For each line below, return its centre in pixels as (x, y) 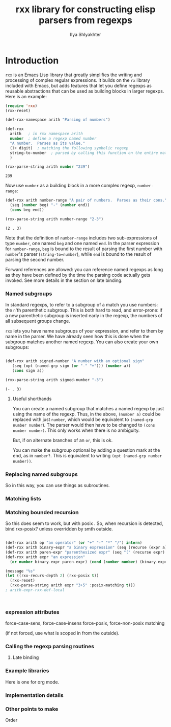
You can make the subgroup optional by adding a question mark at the (86, 450)
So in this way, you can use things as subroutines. (58, 485)
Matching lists (23, 498)
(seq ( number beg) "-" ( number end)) (50, 205)
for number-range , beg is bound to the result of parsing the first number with (84, 249)
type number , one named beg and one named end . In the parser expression (82, 243)
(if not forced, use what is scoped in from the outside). (62, 633)
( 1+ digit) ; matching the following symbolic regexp (69, 148)
